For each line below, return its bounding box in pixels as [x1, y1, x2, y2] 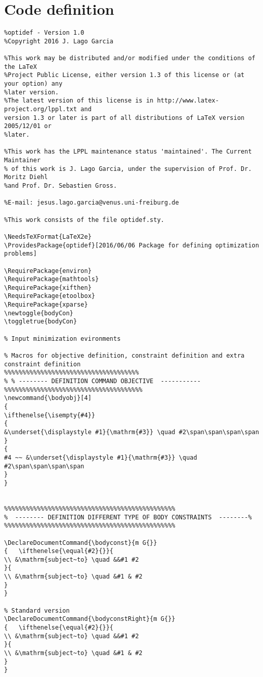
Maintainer [4, 156, 41, 164]
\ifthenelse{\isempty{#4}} [4, 411, 95, 419]
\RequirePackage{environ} [4, 267, 92, 274]
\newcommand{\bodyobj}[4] [4, 394, 92, 402]
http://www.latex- [157, 97, 219, 105]
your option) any [4, 80, 63, 88]
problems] [4, 250, 37, 258]
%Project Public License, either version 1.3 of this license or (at [4, 71, 245, 79]
